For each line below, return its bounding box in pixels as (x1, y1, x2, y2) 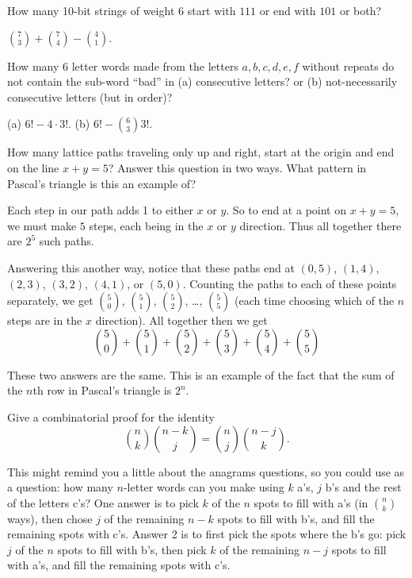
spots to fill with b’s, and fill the (217, 510, 375, 526)
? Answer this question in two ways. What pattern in (108, 159, 367, 175)
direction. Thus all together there (239, 217, 402, 233)
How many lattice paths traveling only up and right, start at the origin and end (7, 144, 395, 160)
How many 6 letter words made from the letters (7, 57, 238, 74)
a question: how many (7, 479, 113, 495)
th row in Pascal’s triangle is (32, 382, 172, 399)
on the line (7, 159, 59, 175)
